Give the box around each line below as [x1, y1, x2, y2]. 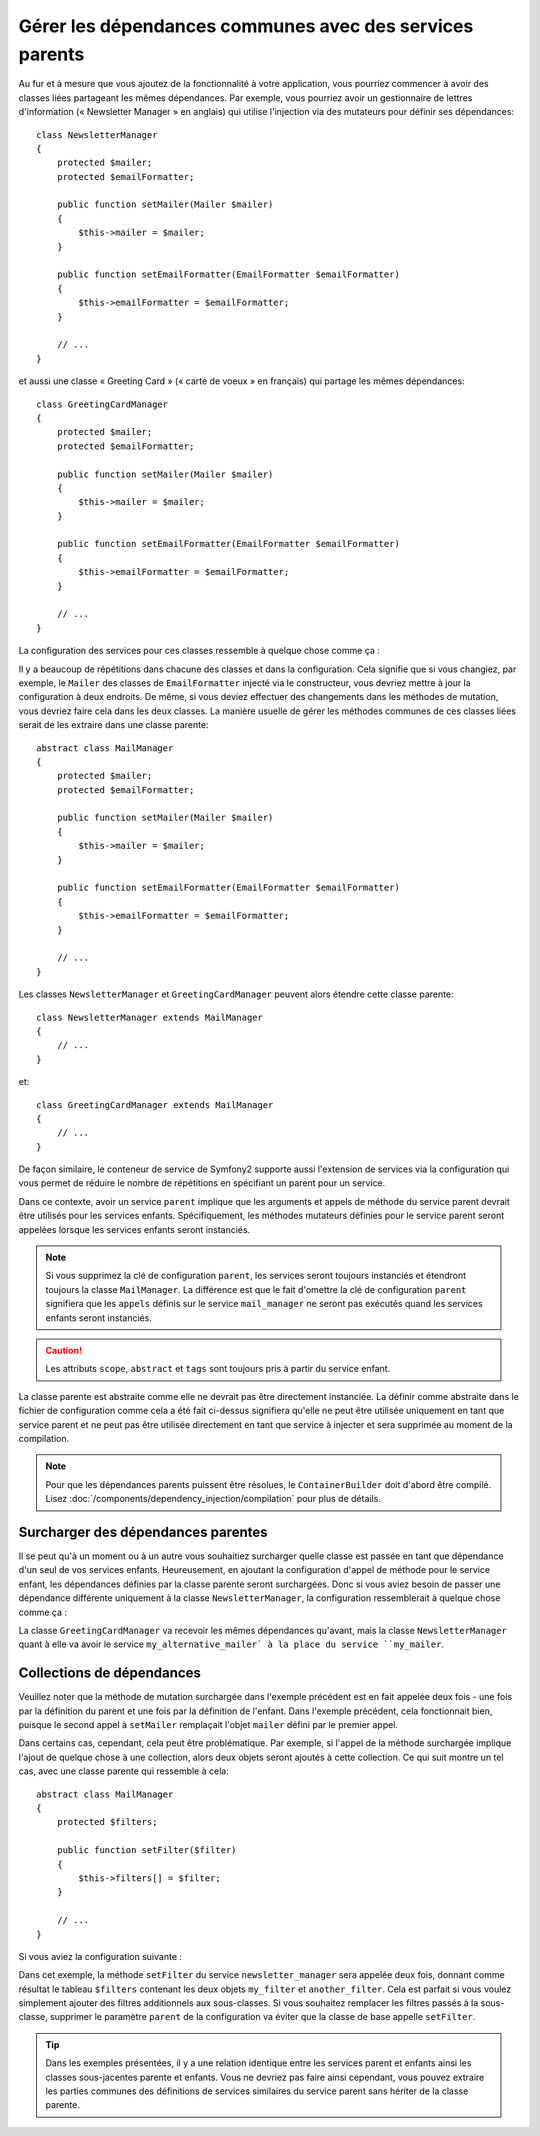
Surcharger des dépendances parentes [18, 1523, 268, 1540]
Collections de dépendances [18, 1665, 202, 1682]
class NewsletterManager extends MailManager [36, 1011, 264, 1023]
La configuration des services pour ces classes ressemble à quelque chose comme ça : [18, 645, 380, 657]
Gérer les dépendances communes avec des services [18, 15, 474, 37]
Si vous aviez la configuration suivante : [18, 1950, 183, 1962]
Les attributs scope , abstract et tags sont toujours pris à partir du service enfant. [45, 1363, 391, 1375]
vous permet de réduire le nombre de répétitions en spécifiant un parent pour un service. [18, 1177, 386, 1189]
